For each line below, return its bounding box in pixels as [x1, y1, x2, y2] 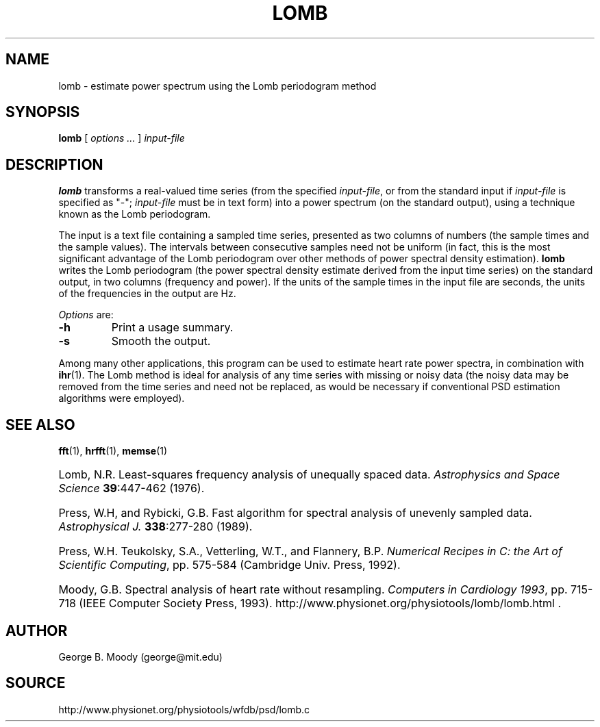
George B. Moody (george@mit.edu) [58, 650, 223, 663]
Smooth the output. [111, 334, 211, 348]
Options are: [58, 309, 114, 321]
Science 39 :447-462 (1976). [58, 481, 205, 496]
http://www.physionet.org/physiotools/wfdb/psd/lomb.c [58, 703, 310, 715]
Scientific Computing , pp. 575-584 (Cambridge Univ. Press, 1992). [58, 558, 401, 572]
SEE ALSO [5, 416, 75, 433]
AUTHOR [5, 622, 68, 639]
